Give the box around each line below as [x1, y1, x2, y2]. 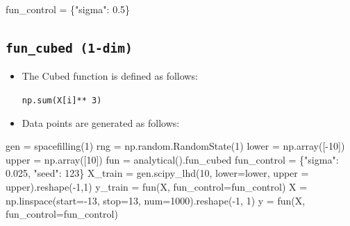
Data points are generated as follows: [22, 115, 180, 130]
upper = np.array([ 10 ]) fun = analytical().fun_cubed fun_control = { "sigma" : [6, 152, 339, 166]
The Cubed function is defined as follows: [22, 69, 198, 83]
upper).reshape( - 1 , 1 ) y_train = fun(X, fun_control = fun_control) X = [6, 180, 308, 193]
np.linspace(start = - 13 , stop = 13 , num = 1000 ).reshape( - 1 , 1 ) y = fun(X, [6, 193, 306, 207]
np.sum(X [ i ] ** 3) [22, 95, 102, 105]
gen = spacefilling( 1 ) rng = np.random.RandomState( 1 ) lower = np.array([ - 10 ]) [6, 139, 345, 153]
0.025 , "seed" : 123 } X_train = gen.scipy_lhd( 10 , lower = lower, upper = [6, 166, 309, 180]
